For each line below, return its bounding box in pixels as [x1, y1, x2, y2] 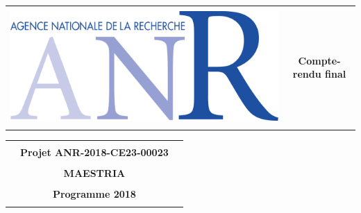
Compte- [298, 53, 341, 67]
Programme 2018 [52, 187, 136, 201]
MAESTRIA [63, 166, 126, 180]
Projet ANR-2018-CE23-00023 [20, 144, 169, 159]
